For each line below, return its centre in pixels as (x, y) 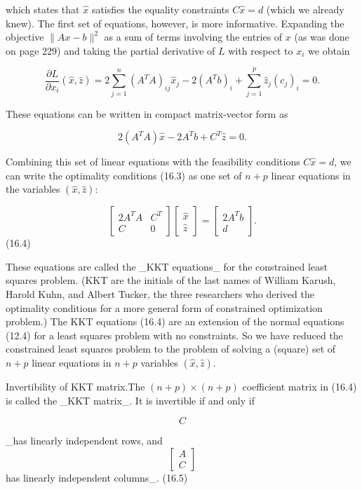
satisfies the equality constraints (160, 9)
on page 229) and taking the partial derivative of (110, 50)
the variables (33, 189)
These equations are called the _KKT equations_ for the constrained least (167, 266)
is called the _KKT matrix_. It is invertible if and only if (130, 400)
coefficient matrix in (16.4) (300, 387)
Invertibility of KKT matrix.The (75, 387)
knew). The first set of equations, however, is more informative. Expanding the (175, 23)
